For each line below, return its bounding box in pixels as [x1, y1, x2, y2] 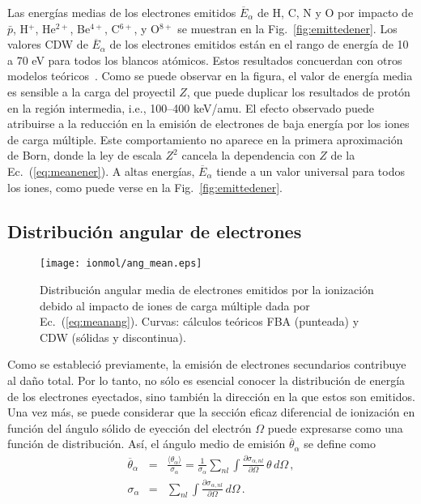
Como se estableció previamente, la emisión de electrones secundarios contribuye [7, 356, 406, 373]
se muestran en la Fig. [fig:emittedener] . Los [177, 19, 398, 36]
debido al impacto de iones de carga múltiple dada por [40, 297, 310, 314]
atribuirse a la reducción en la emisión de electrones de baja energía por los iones [7, 115, 410, 132]
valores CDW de [7, 36, 88, 53]
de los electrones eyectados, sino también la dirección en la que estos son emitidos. [7, 387, 415, 404]
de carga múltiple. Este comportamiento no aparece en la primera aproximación [7, 130, 403, 147]
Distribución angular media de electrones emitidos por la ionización [40, 280, 374, 297]
